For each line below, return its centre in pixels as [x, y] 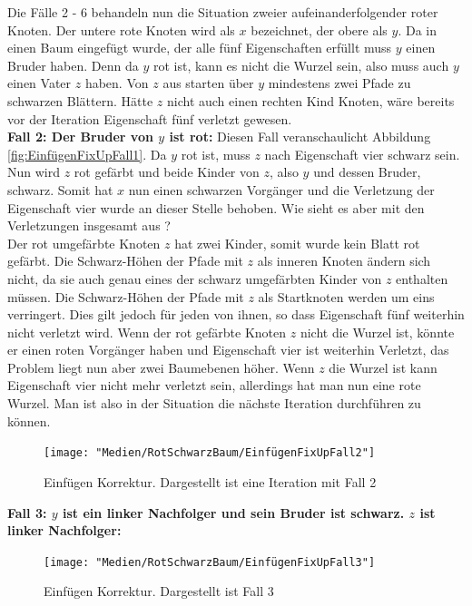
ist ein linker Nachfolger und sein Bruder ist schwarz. [234, 512]
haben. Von [117, 83]
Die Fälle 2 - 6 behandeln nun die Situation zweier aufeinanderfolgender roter [223, 12]
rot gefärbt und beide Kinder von [167, 172]
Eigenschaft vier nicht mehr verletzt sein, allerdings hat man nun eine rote [214, 385]
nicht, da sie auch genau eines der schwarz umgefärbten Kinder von [195, 278]
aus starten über [208, 83]
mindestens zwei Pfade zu [339, 83]
